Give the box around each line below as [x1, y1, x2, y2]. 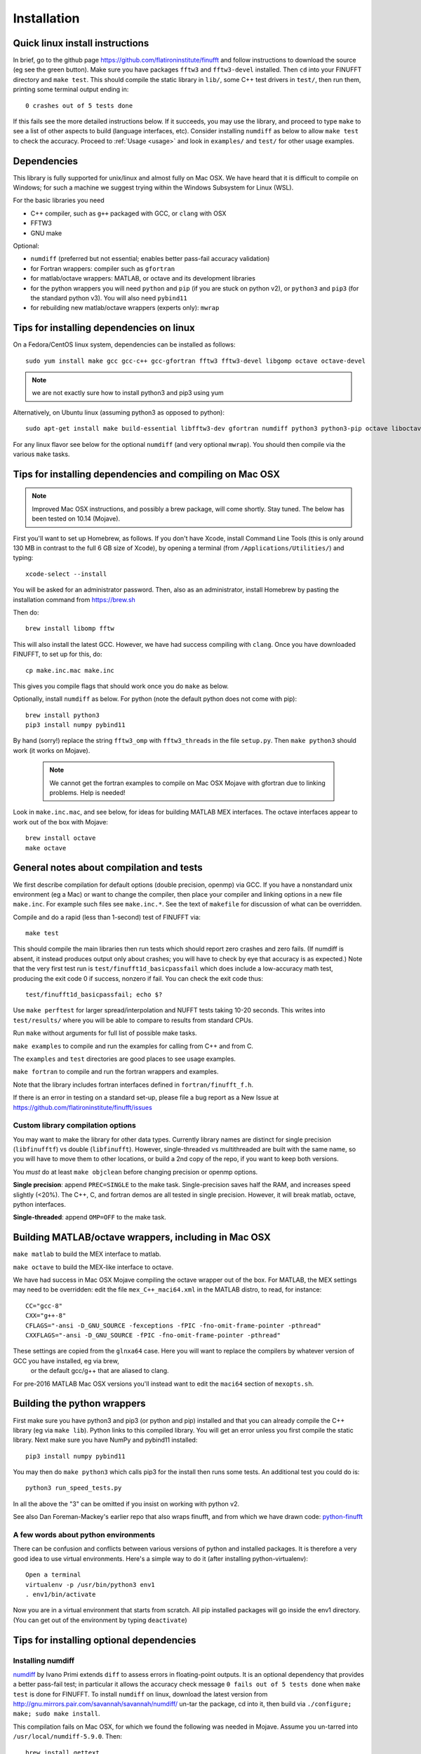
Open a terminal [25, 1571, 81, 1579]
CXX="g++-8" [25, 1312, 67, 1320]
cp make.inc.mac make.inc [25, 667, 115, 674]
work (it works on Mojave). [13, 746, 91, 754]
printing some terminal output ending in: [13, 85, 129, 94]
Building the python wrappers [13, 1398, 147, 1410]
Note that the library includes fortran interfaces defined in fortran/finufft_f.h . [13, 1080, 254, 1089]
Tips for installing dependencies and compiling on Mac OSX [13, 468, 281, 480]
